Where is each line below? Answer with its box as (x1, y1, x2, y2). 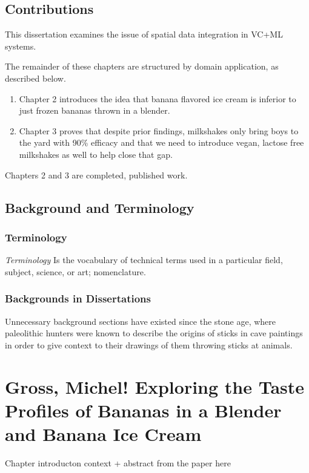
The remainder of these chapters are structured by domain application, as (5, 60, 279, 73)
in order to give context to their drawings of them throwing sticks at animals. (5, 338, 293, 351)
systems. (5, 39, 36, 52)
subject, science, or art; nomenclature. (5, 265, 146, 278)
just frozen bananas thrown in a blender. (19, 104, 170, 117)
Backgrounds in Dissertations (5, 291, 151, 306)
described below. (5, 71, 66, 84)
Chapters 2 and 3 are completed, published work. (5, 168, 188, 181)
